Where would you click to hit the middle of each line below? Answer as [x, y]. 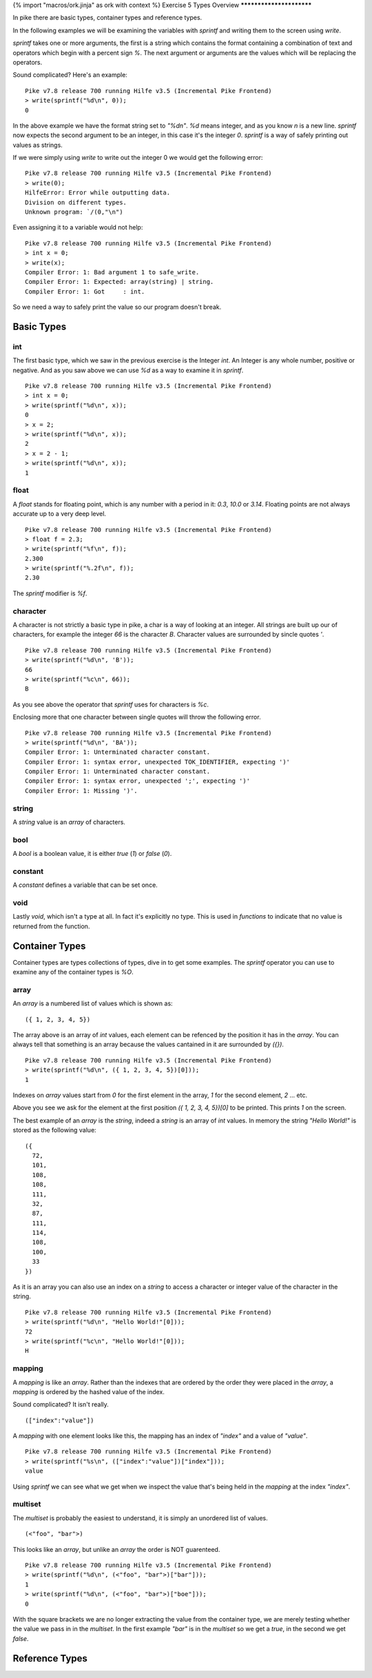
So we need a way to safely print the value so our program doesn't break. [117, 307]
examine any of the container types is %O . [73, 972]
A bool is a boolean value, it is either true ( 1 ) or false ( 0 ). [92, 854]
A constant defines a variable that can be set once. [85, 885]
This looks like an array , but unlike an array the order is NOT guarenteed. [116, 1549]
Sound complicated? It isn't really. [61, 1404]
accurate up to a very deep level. [60, 514]
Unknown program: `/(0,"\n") [74, 212]
